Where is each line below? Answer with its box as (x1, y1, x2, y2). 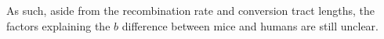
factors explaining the (6, 17, 110, 34)
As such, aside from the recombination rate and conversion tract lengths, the (6, 2, 375, 18)
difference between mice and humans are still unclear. (121, 17, 379, 34)
